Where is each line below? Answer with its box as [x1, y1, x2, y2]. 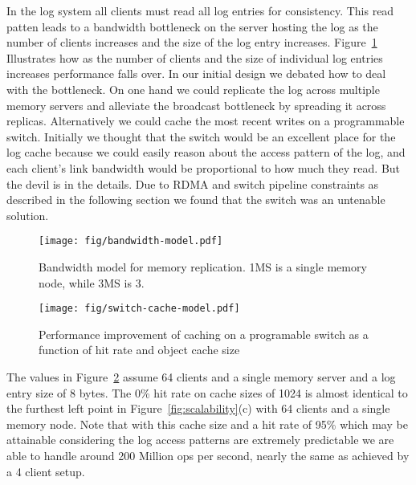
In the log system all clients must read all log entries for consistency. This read [6, 2, 394, 18]
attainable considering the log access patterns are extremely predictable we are [6, 431, 394, 448]
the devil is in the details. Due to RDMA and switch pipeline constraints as [6, 175, 379, 192]
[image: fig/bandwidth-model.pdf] [39, 235, 223, 247]
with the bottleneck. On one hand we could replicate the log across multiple [6, 80, 380, 97]
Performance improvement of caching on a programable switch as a [39, 325, 369, 342]
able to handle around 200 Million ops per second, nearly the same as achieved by [6, 446, 410, 463]
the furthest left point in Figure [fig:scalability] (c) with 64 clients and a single [6, 400, 390, 417]
